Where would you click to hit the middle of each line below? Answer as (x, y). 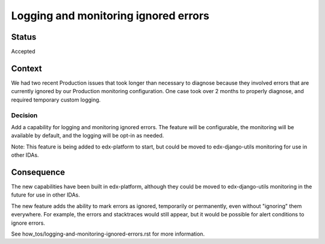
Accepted (23, 52)
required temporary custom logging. (56, 100)
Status (24, 37)
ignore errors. (28, 223)
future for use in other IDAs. (46, 195)
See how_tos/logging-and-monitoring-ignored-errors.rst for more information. (108, 234)
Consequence (38, 172)
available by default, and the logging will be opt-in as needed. (88, 136)
